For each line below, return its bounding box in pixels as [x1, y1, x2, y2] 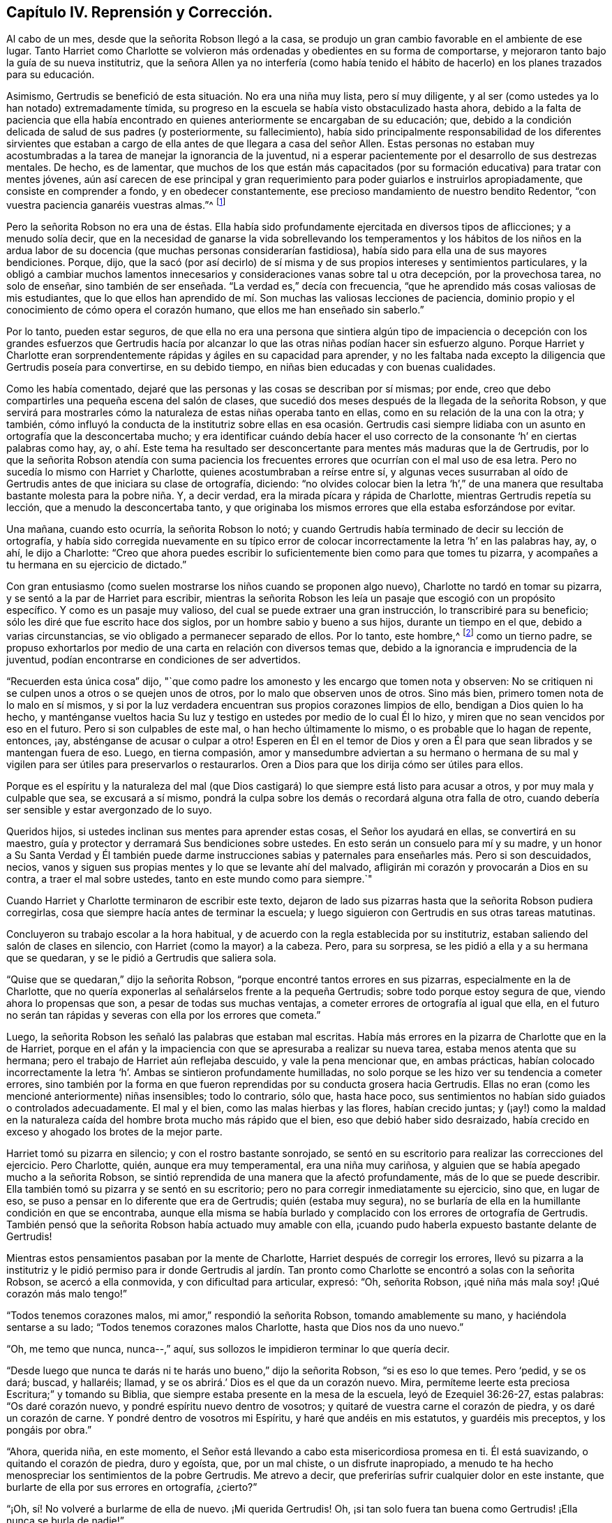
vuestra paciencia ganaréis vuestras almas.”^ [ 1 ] [6, 197, 226, 212]
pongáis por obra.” [6, 1423, 92, 1436]
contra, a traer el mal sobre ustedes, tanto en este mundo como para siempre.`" [6, 872, 373, 885]
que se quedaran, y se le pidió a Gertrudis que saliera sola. [6, 951, 276, 964]
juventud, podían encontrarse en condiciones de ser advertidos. [6, 653, 301, 665]
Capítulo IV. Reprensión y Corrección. [6, 3, 273, 21]
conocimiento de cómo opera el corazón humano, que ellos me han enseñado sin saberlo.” [6, 304, 424, 316]
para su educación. [6, 68, 95, 81]
